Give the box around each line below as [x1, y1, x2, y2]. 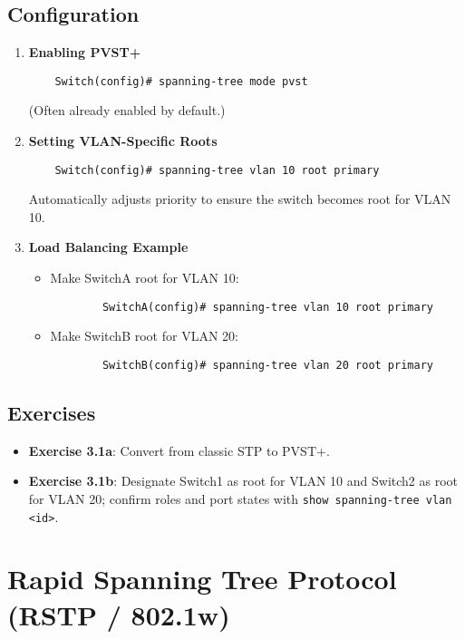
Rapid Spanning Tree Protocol [7, 560, 397, 597]
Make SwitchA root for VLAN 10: [50, 268, 239, 287]
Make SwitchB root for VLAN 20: [50, 326, 238, 345]
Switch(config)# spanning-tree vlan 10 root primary [54, 163, 380, 177]
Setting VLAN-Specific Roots [28, 131, 218, 150]
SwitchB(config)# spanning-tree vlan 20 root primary [102, 358, 433, 372]
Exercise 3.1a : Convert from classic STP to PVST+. [28, 441, 330, 460]
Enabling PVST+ [28, 43, 141, 62]
